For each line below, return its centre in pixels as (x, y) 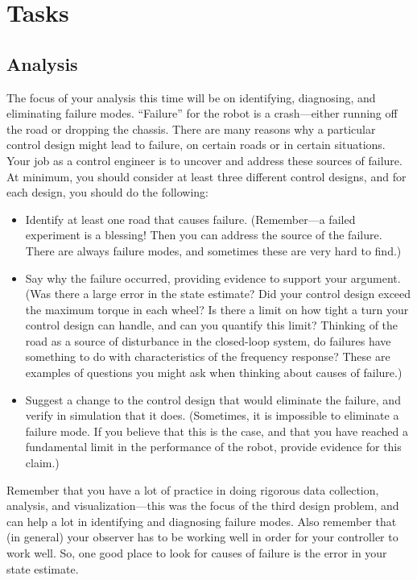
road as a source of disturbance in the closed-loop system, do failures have (208, 340)
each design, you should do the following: (108, 192)
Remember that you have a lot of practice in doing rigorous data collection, (193, 489)
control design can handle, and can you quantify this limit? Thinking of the (212, 325)
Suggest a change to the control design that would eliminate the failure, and (213, 399)
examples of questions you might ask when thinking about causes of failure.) (214, 373)
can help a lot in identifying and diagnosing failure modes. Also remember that (202, 521)
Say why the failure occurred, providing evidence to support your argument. (213, 278)
